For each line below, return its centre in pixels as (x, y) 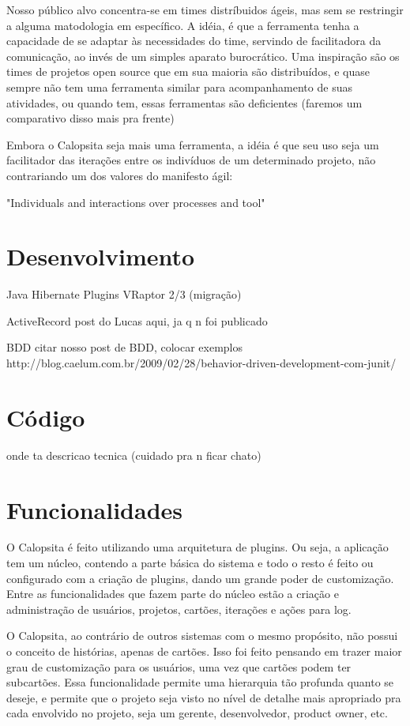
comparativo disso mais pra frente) (90, 118)
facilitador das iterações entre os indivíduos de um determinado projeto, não (191, 160)
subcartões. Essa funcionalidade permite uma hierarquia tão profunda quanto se (200, 682)
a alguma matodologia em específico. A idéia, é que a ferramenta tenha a (183, 25)
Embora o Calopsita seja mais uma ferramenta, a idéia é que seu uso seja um (193, 144)
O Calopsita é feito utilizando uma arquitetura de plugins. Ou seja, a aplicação (197, 547)
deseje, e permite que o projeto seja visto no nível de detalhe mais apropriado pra (204, 697)
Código (46, 417)
